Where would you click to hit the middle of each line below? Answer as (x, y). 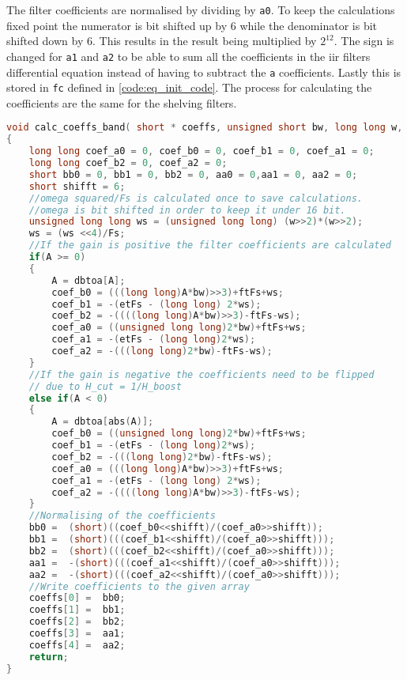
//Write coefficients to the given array (139, 586)
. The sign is (364, 41)
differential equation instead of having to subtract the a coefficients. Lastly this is (204, 72)
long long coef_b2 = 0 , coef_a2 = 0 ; (128, 163)
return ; (49, 657)
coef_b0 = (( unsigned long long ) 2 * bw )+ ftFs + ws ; (179, 434)
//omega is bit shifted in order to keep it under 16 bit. (187, 210)
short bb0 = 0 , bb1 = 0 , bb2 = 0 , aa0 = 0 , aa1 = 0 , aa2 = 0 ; (193, 174)
